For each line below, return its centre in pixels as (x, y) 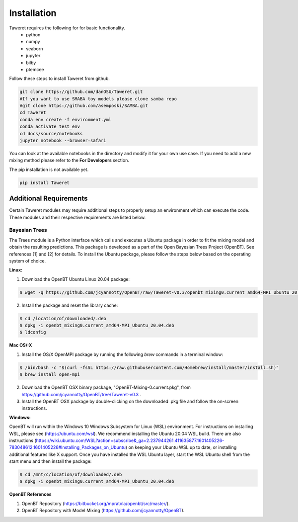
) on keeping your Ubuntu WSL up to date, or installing (181, 447)
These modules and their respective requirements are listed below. (77, 217)
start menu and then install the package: (50, 461)
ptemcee (35, 69)
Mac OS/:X (21, 345)
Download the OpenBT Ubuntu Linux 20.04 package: (76, 279)
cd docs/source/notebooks (51, 133)
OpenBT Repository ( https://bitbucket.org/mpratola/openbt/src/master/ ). (96, 503)
